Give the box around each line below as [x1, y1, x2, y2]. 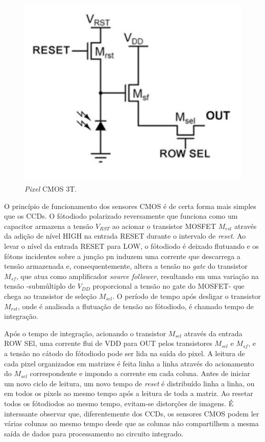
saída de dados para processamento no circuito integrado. [4, 428, 183, 438]
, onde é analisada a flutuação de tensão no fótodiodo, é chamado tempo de [17, 300, 254, 311]
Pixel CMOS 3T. [25, 183, 77, 194]
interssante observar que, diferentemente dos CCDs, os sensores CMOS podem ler [4, 408, 259, 418]
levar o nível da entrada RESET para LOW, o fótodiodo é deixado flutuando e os [4, 241, 259, 251]
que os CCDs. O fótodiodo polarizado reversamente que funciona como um [4, 211, 238, 221]
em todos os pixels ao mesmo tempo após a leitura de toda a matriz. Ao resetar [4, 388, 253, 399]
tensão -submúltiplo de [4, 281, 75, 291]
